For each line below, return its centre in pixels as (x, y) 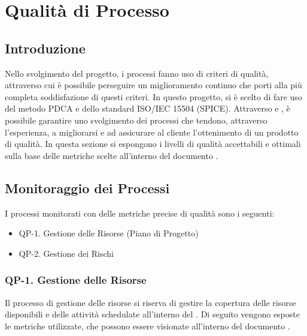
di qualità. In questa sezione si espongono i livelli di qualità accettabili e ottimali (153, 144)
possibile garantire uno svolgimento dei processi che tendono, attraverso (136, 120)
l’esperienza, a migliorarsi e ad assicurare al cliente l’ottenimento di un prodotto (152, 132)
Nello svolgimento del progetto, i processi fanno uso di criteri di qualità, (137, 73)
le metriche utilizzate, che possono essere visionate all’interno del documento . (148, 325)
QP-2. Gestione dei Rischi (66, 253)
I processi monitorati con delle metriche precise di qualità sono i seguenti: (140, 213)
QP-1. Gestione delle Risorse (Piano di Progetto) (109, 233)
